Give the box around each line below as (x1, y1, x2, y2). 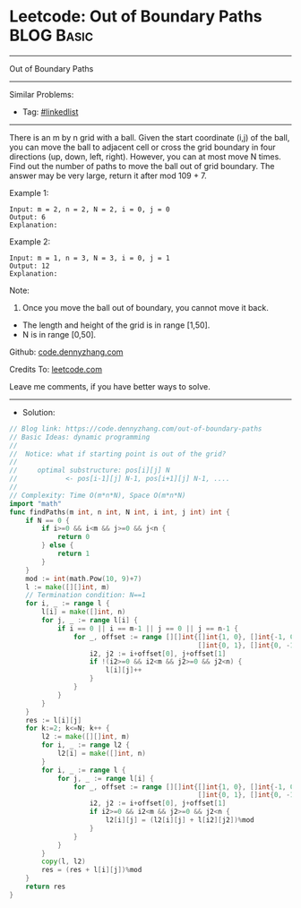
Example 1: (9, 187, 49, 198)
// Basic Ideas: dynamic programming (9, 433, 150, 441)
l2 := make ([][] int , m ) (41, 732, 130, 741)
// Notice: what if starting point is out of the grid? (9, 450, 227, 458)
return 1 (56, 549, 90, 559)
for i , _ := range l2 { (41, 741, 130, 750)
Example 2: (9, 236, 51, 247)
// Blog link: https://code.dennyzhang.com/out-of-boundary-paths (9, 424, 262, 433)
